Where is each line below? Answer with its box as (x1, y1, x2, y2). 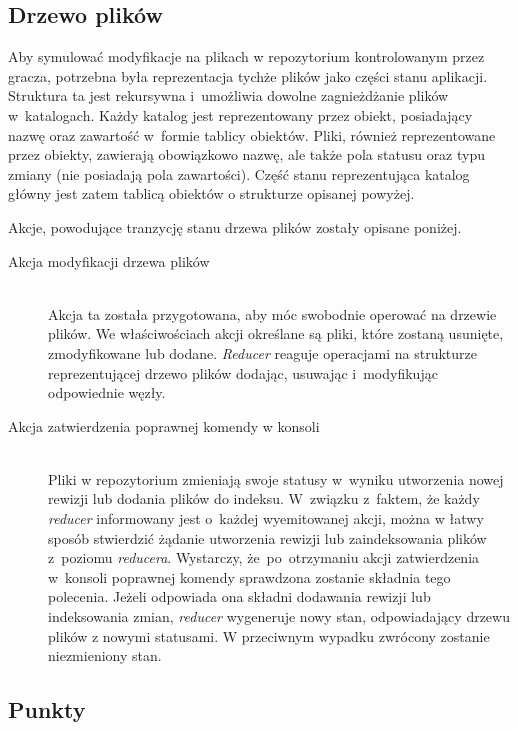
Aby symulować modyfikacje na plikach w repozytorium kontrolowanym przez (8, 46, 485, 67)
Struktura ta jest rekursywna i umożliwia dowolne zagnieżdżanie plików (8, 85, 449, 106)
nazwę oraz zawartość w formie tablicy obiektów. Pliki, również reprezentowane (8, 124, 496, 145)
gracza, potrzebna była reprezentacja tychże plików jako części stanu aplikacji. (8, 65, 488, 86)
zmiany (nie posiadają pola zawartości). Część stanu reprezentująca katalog (8, 163, 470, 184)
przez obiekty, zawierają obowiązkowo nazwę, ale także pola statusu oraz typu (8, 144, 486, 165)
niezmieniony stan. (48, 645, 162, 666)
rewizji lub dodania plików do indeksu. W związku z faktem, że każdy (48, 488, 480, 509)
